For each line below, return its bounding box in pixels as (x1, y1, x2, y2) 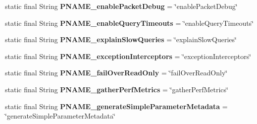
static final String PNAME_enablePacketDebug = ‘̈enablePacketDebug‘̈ (5, 1, 238, 11)
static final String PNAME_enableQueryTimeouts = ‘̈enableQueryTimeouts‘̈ (5, 17, 254, 28)
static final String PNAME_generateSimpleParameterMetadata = (5, 101, 228, 111)
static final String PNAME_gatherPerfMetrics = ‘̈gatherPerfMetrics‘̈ (5, 84, 228, 94)
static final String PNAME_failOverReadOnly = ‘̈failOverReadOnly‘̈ (5, 67, 228, 78)
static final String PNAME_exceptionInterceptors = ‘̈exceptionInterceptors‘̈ (5, 51, 252, 61)
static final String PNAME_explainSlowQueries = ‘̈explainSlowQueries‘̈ (5, 34, 237, 45)
